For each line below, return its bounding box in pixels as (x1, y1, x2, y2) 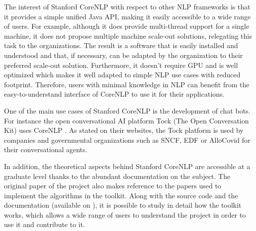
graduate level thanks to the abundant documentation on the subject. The (4, 171, 231, 181)
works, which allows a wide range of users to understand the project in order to (4, 209, 246, 220)
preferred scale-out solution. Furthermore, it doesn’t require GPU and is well (4, 59, 238, 70)
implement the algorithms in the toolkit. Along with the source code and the (4, 190, 238, 200)
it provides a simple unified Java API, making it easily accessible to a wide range (4, 11, 251, 21)
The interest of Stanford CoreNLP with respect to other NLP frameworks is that (4, 1, 251, 11)
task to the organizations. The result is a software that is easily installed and (4, 40, 238, 51)
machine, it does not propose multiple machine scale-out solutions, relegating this (4, 30, 252, 41)
